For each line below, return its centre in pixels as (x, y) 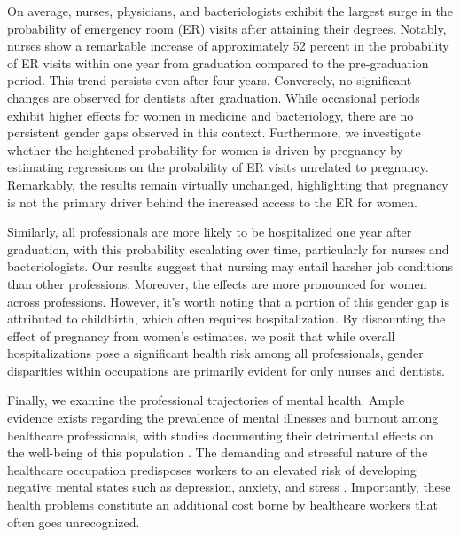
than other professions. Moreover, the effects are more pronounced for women (217, 283)
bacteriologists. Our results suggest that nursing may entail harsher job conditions (230, 266)
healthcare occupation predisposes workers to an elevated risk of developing (212, 469)
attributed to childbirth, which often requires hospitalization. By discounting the (226, 319)
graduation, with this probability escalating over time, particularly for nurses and (228, 249)
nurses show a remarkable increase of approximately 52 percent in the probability (228, 46)
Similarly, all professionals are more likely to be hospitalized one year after (210, 232)
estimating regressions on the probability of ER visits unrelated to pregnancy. (218, 167)
